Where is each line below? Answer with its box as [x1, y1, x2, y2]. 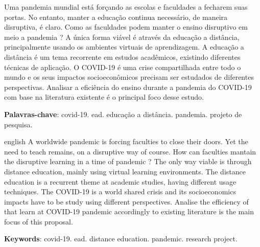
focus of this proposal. [4, 216, 73, 227]
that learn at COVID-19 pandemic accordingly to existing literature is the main [4, 206, 254, 217]
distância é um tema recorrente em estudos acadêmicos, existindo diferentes [4, 51, 241, 62]
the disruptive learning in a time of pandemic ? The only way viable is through [4, 156, 252, 167]
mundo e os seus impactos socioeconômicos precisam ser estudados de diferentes [4, 72, 254, 82]
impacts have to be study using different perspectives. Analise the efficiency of [4, 196, 249, 207]
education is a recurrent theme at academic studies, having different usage [4, 176, 237, 187]
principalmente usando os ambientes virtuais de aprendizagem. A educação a [4, 41, 244, 52]
